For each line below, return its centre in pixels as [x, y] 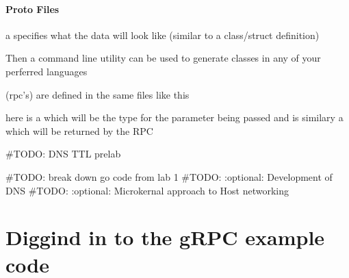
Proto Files [33, 9]
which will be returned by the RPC [79, 130]
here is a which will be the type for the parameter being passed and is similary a [174, 117]
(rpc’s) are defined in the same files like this [98, 94]
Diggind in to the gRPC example [165, 237]
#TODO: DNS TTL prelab [63, 154]
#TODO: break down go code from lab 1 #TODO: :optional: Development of [169, 176]
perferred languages [47, 71]
